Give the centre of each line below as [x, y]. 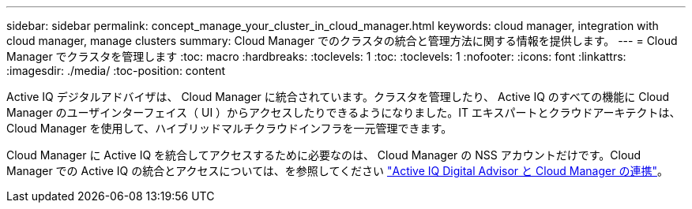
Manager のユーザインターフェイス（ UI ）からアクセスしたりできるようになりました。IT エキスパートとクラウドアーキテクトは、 [344, 112]
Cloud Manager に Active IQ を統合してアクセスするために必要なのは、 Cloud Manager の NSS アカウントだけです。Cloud [324, 155]
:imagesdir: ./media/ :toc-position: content [116, 71]
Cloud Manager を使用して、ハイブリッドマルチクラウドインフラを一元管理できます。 [229, 128]
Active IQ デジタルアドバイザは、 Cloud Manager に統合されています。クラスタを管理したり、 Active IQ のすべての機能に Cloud [338, 97]
